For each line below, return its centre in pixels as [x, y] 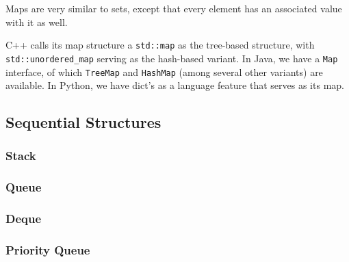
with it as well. [37, 22]
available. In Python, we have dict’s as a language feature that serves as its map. [175, 85]
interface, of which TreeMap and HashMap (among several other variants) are [164, 71]
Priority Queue [48, 249]
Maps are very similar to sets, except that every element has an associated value [174, 8]
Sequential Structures [83, 122]
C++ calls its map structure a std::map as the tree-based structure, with [160, 45]
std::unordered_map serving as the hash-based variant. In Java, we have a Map [172, 58]
